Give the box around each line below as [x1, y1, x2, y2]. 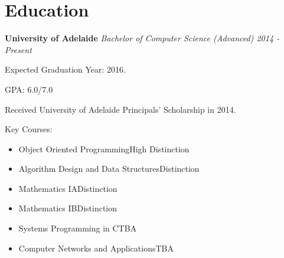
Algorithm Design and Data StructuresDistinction [18, 162, 200, 175]
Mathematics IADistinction [18, 182, 117, 194]
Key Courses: [5, 123, 53, 135]
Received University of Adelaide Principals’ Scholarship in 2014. [5, 103, 236, 115]
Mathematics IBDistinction [18, 202, 117, 214]
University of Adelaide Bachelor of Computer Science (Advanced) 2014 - [5, 32, 280, 44]
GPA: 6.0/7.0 [5, 83, 53, 95]
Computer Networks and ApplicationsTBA [18, 241, 174, 254]
